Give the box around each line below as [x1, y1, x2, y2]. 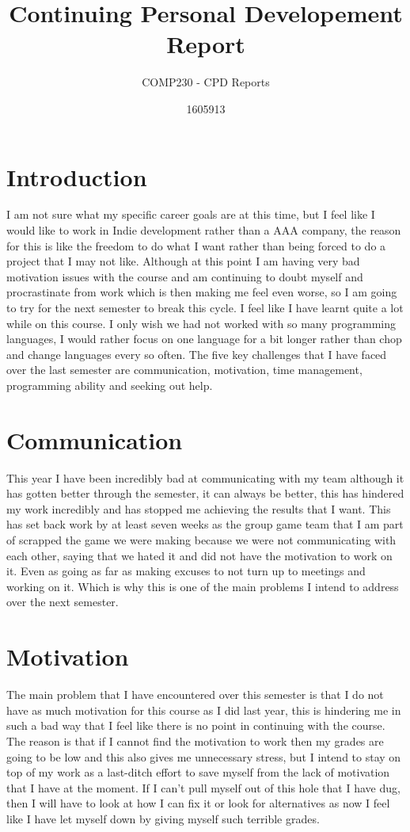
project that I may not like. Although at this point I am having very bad [6, 253, 360, 269]
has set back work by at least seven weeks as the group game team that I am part [6, 516, 404, 532]
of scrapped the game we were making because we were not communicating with [6, 532, 397, 548]
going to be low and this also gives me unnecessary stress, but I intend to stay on [6, 748, 401, 765]
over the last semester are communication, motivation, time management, [6, 361, 363, 378]
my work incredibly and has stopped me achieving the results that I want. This [6, 500, 391, 517]
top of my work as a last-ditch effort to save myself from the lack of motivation [6, 764, 390, 780]
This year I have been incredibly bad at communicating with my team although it [6, 469, 404, 486]
